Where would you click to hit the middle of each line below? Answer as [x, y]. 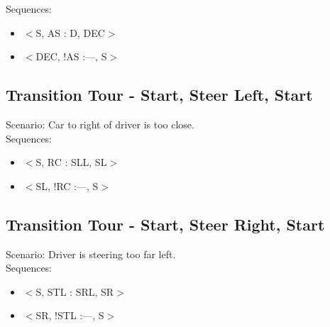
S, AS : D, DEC [70, 32]
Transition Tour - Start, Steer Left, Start [159, 95]
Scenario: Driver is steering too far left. [91, 254]
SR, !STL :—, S [70, 315]
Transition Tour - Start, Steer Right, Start [165, 224]
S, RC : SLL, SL [71, 162]
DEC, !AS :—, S [71, 56]
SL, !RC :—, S [67, 185]
